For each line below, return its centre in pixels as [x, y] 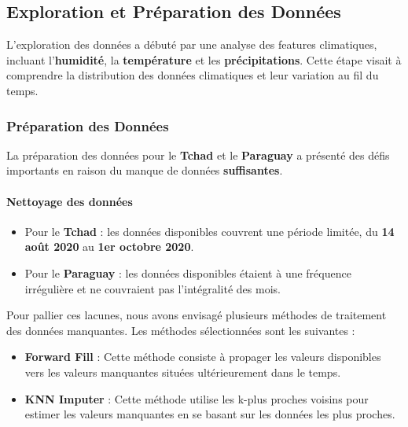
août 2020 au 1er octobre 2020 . [109, 247]
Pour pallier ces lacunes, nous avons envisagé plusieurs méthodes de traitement [197, 315]
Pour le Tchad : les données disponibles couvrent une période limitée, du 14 [210, 231]
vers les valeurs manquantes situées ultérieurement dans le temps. [183, 372]
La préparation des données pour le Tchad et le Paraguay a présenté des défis [198, 155]
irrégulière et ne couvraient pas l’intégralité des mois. [153, 288]
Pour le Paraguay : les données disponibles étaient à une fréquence [188, 272]
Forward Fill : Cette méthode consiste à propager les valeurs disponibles [203, 357]
